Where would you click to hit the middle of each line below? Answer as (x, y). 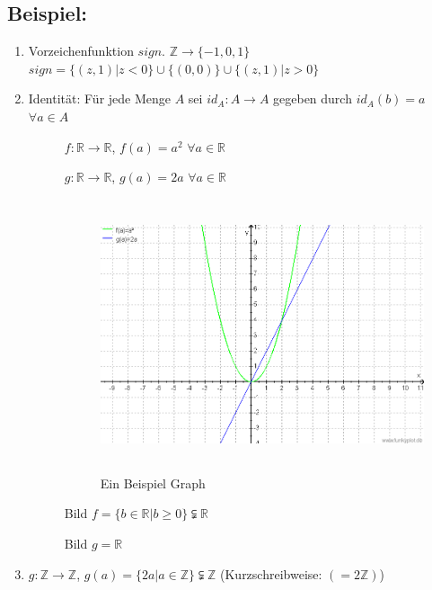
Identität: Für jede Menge (100, 98)
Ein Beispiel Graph (153, 483)
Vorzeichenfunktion (81, 51)
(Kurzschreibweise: (271, 573)
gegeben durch (313, 98)
